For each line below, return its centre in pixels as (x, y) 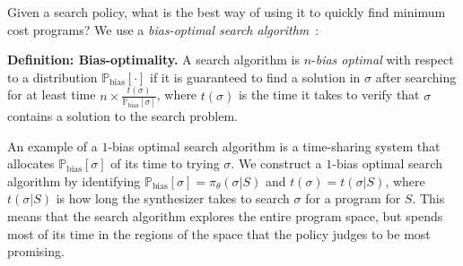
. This (428, 198)
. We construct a (276, 163)
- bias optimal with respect (383, 60)
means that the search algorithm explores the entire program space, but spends (225, 215)
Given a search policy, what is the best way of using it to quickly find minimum (227, 12)
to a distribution (52, 77)
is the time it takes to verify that (329, 94)
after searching (416, 77)
